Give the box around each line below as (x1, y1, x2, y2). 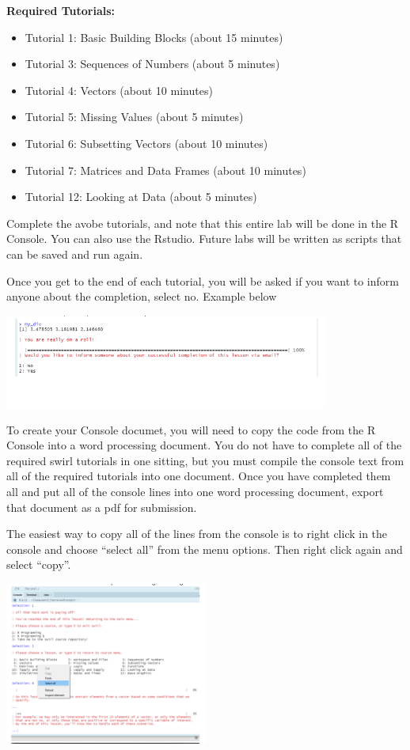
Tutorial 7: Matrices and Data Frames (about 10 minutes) (25, 161, 306, 178)
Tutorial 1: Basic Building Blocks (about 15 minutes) (25, 28, 283, 45)
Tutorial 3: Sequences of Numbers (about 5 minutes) (25, 55, 280, 72)
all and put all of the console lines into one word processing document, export (6, 483, 384, 499)
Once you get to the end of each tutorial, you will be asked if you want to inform (6, 272, 399, 289)
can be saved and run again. (6, 245, 143, 262)
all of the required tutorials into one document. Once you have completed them (6, 468, 391, 484)
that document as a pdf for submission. (6, 498, 197, 515)
